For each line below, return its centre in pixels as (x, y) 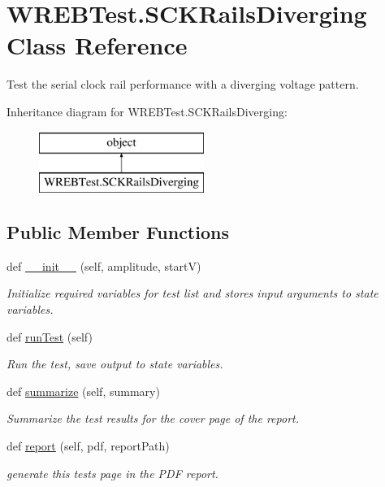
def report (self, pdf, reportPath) (88, 446)
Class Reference (97, 45)
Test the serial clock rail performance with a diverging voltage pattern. (183, 84)
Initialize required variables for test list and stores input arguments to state (192, 293)
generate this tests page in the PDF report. (112, 473)
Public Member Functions (118, 232)
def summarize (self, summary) (83, 391)
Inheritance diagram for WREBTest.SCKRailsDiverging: (147, 111)
